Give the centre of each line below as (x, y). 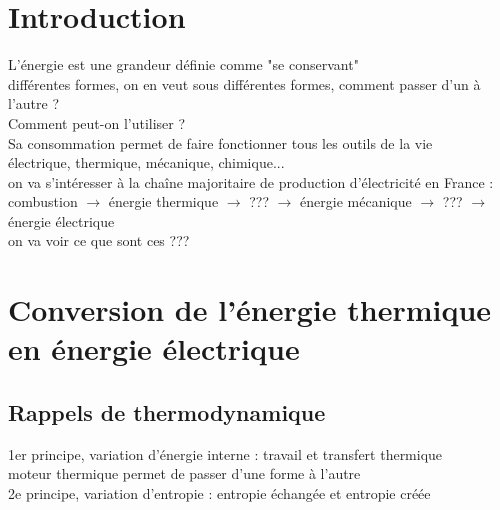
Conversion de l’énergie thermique (250, 309)
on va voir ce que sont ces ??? (99, 240)
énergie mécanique (356, 201)
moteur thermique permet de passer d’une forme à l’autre (184, 473)
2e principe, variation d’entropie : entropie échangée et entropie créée (219, 493)
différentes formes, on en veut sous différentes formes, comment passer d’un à (244, 83)
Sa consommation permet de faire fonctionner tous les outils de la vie (220, 142)
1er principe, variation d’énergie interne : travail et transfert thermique (225, 453)
